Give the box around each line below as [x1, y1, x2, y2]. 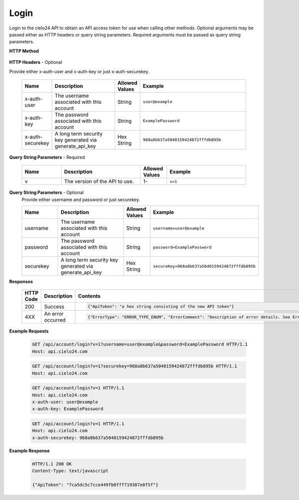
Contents [78, 293, 101, 300]
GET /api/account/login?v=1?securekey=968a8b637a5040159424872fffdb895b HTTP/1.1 [32, 363, 238, 369]
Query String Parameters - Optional [9, 189, 84, 195]
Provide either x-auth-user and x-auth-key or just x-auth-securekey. [9, 68, 149, 74]
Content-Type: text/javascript [32, 468, 109, 474]
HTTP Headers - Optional [9, 59, 62, 65]
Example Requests [9, 328, 49, 334]
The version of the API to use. [64, 178, 134, 185]
